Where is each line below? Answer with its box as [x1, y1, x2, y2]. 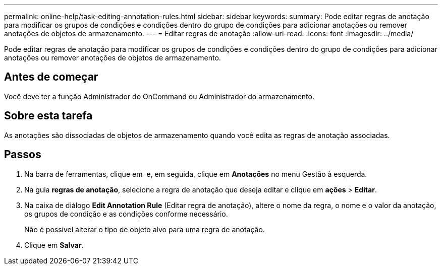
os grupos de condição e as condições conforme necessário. [24, 209, 228, 218]
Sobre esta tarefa [4, 109, 93, 122]
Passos [4, 148, 41, 161]
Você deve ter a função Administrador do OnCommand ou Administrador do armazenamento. [4, 92, 314, 101]
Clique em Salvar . [24, 240, 84, 249]
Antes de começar [4, 71, 98, 84]
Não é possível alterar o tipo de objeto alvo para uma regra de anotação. [24, 225, 265, 234]
